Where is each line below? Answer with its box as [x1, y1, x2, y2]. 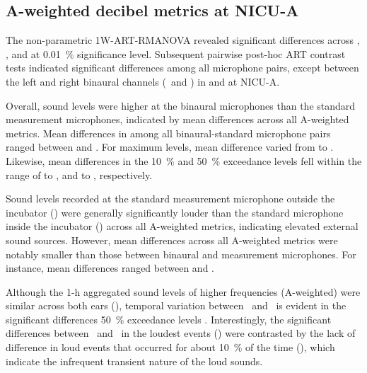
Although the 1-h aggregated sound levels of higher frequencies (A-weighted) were [6, 284, 361, 299]
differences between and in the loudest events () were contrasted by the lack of [6, 326, 356, 340]
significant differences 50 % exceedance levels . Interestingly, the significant [6, 311, 332, 326]
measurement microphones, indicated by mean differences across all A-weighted [6, 112, 349, 127]
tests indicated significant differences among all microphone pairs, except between [6, 60, 359, 75]
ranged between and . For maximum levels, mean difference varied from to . [6, 139, 334, 154]
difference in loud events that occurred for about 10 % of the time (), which [6, 340, 335, 355]
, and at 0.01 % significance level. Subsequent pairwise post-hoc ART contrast [6, 46, 346, 61]
